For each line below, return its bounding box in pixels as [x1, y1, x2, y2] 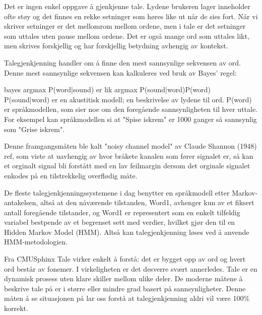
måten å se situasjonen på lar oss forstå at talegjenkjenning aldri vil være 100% [4, 293, 250, 303]
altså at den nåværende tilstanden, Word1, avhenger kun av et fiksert [40, 197, 254, 208]
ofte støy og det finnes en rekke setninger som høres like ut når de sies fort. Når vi [4, 11, 258, 21]
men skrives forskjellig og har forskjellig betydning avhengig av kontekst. [4, 40, 228, 51]
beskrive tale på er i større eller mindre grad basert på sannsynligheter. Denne [4, 283, 246, 293]
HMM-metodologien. [4, 236, 68, 247]
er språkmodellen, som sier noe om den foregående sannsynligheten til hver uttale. [4, 104, 258, 114]
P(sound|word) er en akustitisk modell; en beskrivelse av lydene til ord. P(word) [4, 94, 252, 104]
